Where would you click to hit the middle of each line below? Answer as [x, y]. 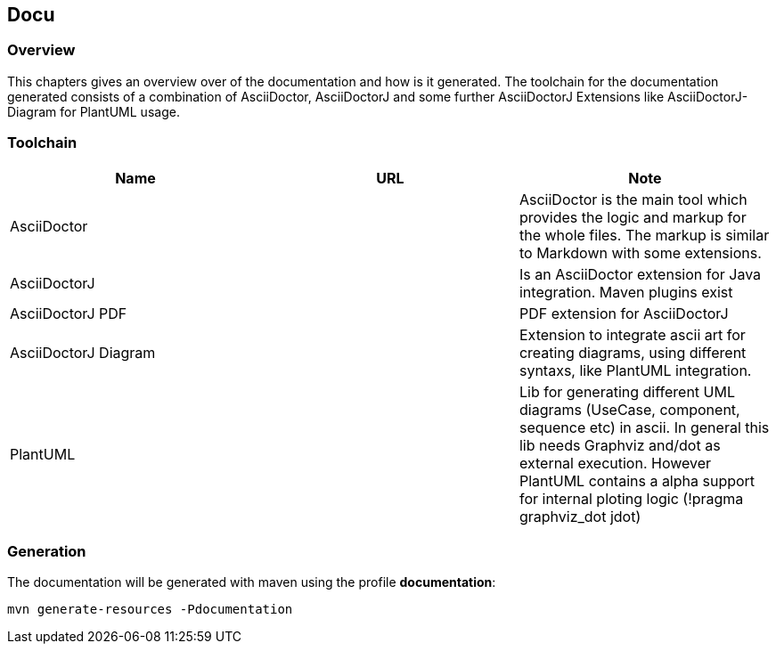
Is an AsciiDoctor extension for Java [640, 274]
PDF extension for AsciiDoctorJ [624, 313]
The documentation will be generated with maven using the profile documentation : [252, 582]
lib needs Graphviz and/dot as [620, 445]
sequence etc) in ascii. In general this [644, 427]
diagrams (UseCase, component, [629, 409]
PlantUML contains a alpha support [637, 480]
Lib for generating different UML [627, 391]
